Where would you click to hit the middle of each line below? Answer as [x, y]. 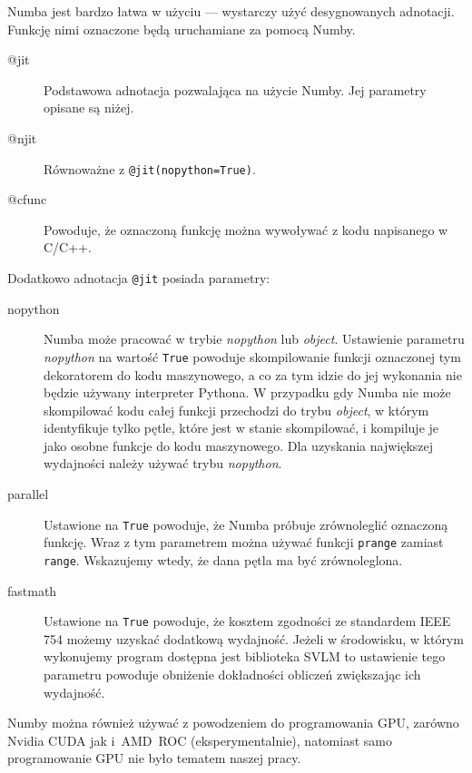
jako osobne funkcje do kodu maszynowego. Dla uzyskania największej [239, 445]
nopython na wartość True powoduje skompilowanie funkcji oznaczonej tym [252, 356]
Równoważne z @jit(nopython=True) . [150, 168]
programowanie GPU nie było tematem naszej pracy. [154, 758]
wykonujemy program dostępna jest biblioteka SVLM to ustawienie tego [245, 656]
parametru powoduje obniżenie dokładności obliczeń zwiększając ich [232, 675]
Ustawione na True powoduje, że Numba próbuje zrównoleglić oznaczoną [246, 524]
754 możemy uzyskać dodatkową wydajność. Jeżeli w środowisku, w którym [254, 638]
